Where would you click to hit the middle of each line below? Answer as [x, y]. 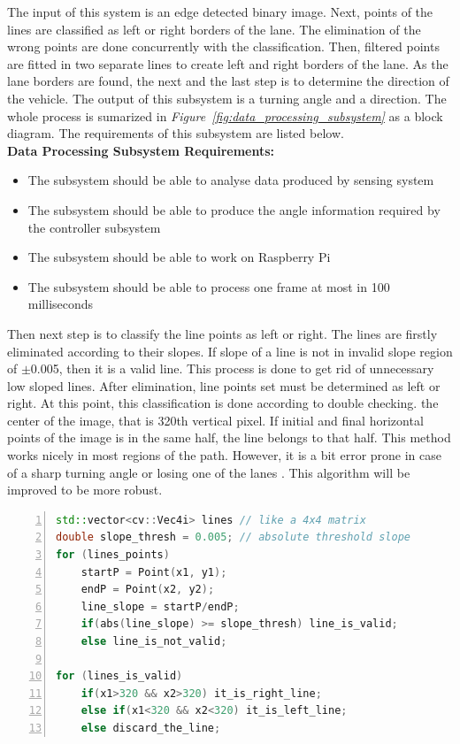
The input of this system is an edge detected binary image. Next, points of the [220, 12]
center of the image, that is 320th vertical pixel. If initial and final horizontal [215, 420]
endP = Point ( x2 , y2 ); [148, 590]
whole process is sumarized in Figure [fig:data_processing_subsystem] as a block [225, 115]
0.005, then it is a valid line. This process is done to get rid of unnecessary [232, 368]
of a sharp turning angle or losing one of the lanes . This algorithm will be [209, 472]
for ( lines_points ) [113, 555]
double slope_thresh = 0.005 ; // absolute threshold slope [233, 537]
